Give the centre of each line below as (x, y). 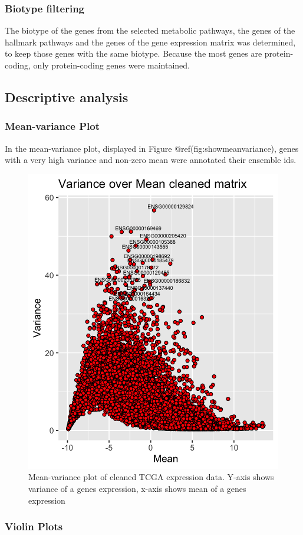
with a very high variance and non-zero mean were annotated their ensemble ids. (151, 160)
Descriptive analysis (67, 97)
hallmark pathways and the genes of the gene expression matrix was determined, (150, 42)
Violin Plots (34, 526)
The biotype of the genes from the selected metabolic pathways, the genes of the (150, 30)
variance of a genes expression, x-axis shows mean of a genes (137, 489)
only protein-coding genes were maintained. (112, 65)
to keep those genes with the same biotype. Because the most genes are (134, 53)
